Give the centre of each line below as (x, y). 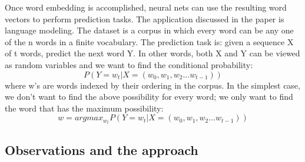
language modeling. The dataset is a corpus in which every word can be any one (149, 30)
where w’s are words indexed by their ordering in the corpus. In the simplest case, (152, 85)
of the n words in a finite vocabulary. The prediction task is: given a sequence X (149, 41)
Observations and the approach (102, 149)
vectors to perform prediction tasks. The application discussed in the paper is (145, 18)
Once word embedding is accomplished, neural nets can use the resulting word (146, 7)
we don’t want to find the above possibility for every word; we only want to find (149, 97)
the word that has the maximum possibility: (84, 108)
